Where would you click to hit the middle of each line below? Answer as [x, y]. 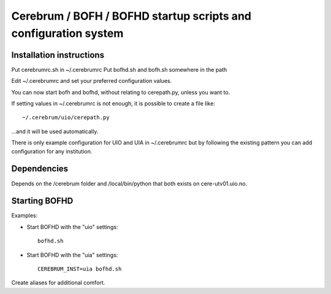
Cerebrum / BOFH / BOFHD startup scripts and [131, 16]
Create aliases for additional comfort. [58, 283]
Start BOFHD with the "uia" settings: [72, 255]
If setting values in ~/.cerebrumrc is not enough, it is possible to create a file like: [113, 104]
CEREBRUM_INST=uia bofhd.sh [80, 269]
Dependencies [40, 169]
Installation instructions [58, 55]
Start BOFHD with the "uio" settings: [72, 226]
